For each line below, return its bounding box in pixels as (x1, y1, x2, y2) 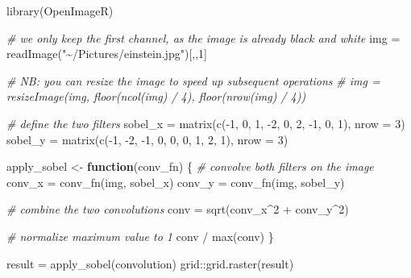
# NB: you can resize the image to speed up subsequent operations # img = (6, 72, 380, 89)
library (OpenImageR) (6, 2, 114, 19)
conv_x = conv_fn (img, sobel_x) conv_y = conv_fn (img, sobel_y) (6, 173, 345, 190)
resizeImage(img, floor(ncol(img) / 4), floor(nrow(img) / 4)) (6, 88, 306, 105)
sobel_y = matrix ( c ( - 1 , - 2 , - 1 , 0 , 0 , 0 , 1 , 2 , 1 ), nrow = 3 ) (6, 131, 289, 147)
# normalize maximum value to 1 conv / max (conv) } (6, 227, 274, 244)
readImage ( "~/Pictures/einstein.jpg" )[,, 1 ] (6, 45, 207, 62)
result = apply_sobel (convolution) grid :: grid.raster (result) (6, 255, 294, 272)
